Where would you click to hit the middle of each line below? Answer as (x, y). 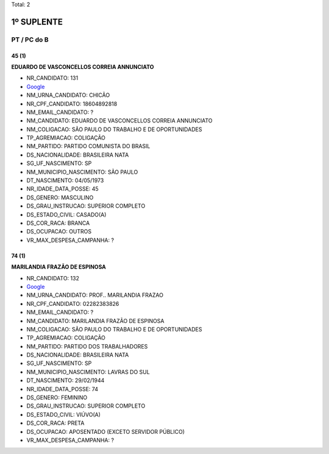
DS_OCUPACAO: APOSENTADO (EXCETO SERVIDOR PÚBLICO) (106, 431)
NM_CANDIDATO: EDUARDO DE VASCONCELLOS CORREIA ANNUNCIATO (119, 121)
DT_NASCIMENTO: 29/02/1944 (65, 380)
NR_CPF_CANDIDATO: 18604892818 (72, 104)
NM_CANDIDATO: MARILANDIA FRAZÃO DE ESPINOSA (95, 321)
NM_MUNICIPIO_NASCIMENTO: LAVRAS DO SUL (88, 372)
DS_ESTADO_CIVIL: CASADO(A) (66, 215)
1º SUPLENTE (37, 22)
